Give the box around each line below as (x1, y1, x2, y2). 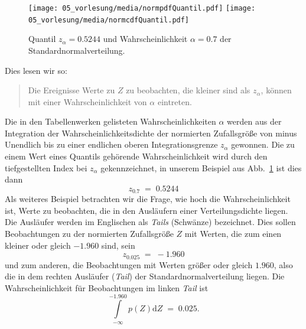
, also (274, 258, 293, 271)
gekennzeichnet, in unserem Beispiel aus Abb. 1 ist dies (100, 161, 302, 174)
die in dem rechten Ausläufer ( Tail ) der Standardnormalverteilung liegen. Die (5, 270, 285, 282)
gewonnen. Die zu (231, 138, 295, 151)
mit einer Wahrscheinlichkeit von (28, 95, 147, 108)
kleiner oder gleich (5, 239, 71, 251)
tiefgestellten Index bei (5, 161, 87, 174)
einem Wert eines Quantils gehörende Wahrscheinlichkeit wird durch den (5, 150, 268, 162)
